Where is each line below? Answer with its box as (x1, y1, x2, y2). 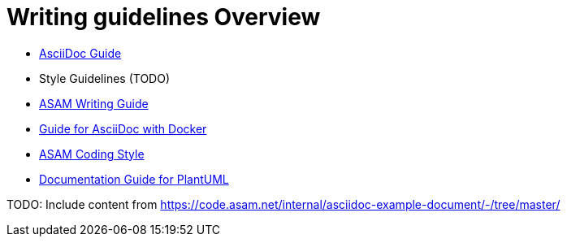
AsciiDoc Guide (39, 46, 122, 60)
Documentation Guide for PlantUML (39, 171, 229, 186)
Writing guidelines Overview (6, 3, 321, 31)
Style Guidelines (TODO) (39, 71, 170, 85)
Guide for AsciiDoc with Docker (39, 121, 207, 136)
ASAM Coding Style (39, 146, 145, 161)
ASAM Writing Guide (39, 96, 149, 111)
